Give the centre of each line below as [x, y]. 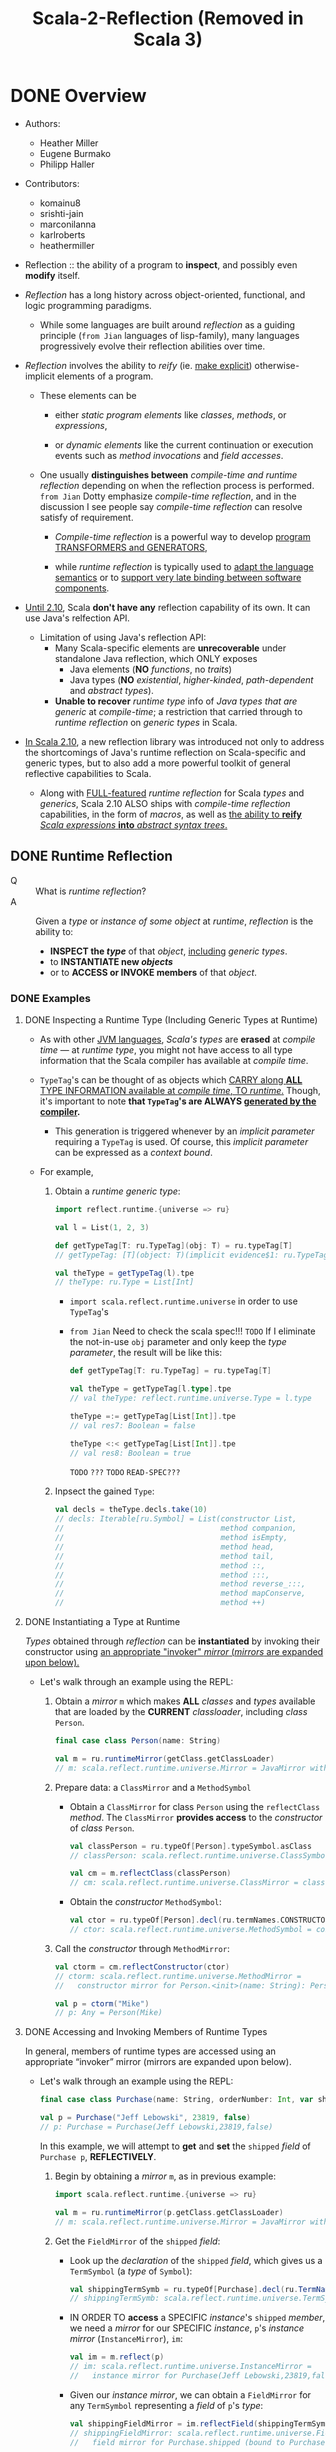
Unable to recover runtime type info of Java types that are [176, 701]
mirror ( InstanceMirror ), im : [126, 2339]
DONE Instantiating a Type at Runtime [102, 1622]
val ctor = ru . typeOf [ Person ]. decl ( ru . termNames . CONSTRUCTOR [199, 1920]
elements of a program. [105, 376]
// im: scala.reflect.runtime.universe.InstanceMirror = [190, 2367]
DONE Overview [78, 96]
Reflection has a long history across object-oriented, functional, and [165, 294]
